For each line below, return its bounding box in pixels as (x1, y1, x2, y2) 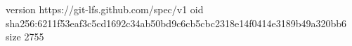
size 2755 (6, 29, 44, 44)
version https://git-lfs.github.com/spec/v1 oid (6, 2, 204, 16)
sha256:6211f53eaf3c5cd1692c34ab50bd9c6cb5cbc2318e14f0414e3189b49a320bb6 (6, 15, 347, 30)
